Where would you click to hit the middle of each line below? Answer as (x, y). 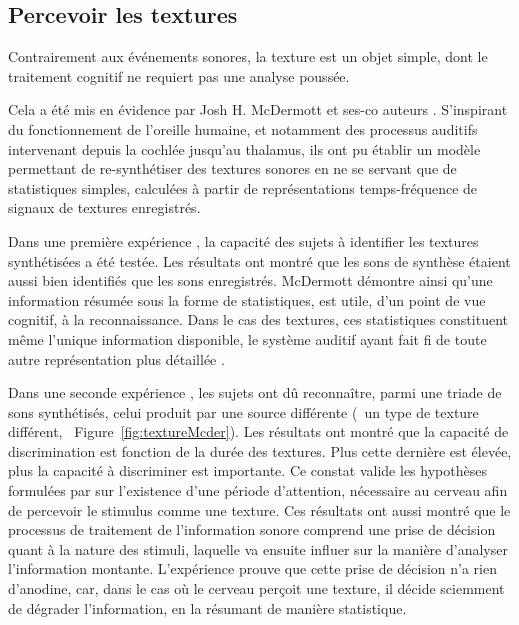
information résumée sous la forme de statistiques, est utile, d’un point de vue (247, 299)
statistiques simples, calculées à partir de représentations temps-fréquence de (243, 187)
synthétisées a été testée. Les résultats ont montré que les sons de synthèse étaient (259, 260)
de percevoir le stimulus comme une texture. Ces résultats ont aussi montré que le (259, 509)
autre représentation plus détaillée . (116, 358)
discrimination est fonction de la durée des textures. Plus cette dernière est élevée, (260, 450)
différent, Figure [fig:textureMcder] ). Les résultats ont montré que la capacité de (258, 431)
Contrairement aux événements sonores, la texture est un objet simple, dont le (248, 56)
